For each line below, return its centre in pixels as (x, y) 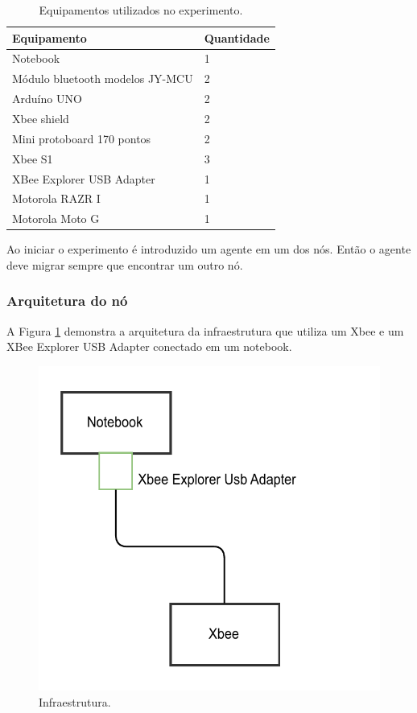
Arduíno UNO (47, 99)
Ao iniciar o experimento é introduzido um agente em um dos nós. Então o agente (209, 249)
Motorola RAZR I (56, 198)
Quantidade (237, 37)
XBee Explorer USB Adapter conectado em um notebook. (149, 346)
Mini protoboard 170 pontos (82, 138)
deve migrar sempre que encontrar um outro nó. (125, 264)
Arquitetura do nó (67, 301)
